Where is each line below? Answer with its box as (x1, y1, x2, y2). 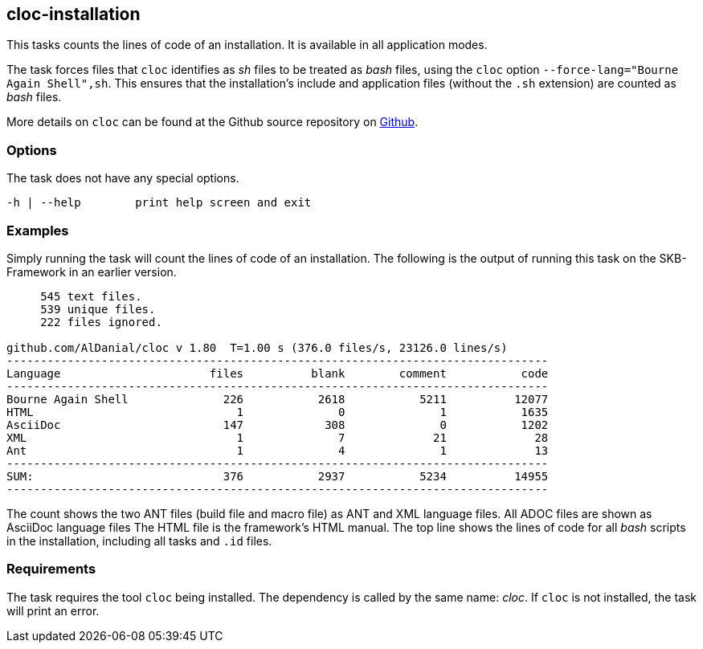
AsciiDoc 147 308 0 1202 (6, 418, 549, 431)
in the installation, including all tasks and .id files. (6, 533, 272, 548)
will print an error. (6, 603, 100, 618)
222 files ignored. (40, 315, 162, 329)
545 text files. (40, 289, 142, 303)
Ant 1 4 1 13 (6, 443, 549, 457)
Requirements (6, 561, 96, 578)
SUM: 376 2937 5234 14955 (6, 469, 549, 483)
